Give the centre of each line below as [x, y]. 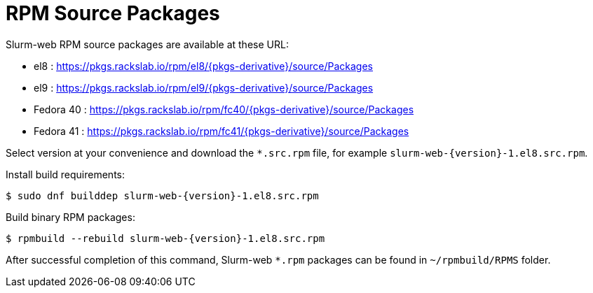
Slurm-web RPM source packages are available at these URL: [147, 44]
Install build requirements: [65, 174]
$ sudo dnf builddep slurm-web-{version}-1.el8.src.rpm [162, 195]
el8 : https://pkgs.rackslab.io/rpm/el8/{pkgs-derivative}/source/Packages [204, 66]
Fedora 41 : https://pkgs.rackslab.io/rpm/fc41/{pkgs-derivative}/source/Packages [221, 131]
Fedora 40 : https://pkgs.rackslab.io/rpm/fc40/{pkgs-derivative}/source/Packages [224, 109]
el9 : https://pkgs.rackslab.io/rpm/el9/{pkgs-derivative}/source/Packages [204, 87]
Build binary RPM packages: [70, 217]
